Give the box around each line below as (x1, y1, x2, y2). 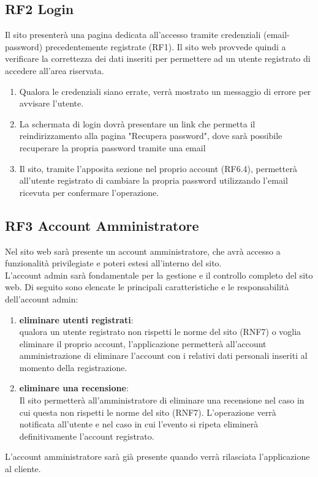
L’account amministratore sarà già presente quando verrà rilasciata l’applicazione (5, 450, 310, 463)
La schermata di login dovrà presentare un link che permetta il (19, 117, 256, 130)
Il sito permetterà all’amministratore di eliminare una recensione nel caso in (19, 394, 305, 407)
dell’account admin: (5, 292, 78, 305)
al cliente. (5, 462, 41, 475)
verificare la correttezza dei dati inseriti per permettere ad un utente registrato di (5, 52, 311, 65)
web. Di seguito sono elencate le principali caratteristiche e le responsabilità (5, 280, 289, 293)
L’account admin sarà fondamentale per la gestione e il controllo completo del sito (5, 268, 313, 281)
